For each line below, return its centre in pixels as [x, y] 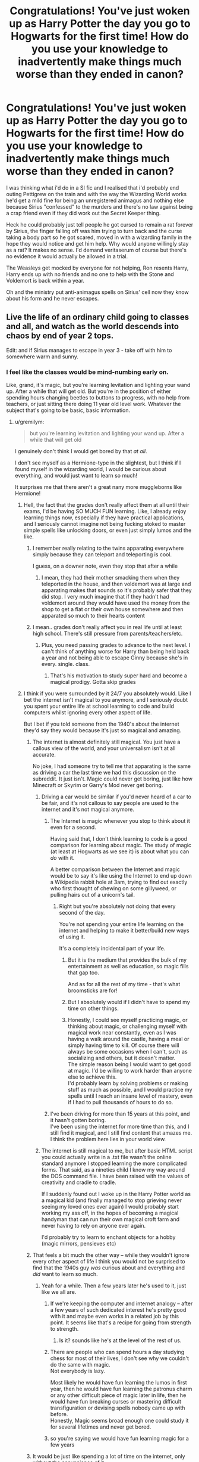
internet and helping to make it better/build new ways [124, 931]
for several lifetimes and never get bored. [101, 1427]
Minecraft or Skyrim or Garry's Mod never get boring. [98, 785]
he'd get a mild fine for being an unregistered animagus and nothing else [95, 200]
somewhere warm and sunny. [42, 357]
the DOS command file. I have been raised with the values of [116, 1176]
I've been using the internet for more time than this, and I [120, 1127]
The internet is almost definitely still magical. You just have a [106, 742]
